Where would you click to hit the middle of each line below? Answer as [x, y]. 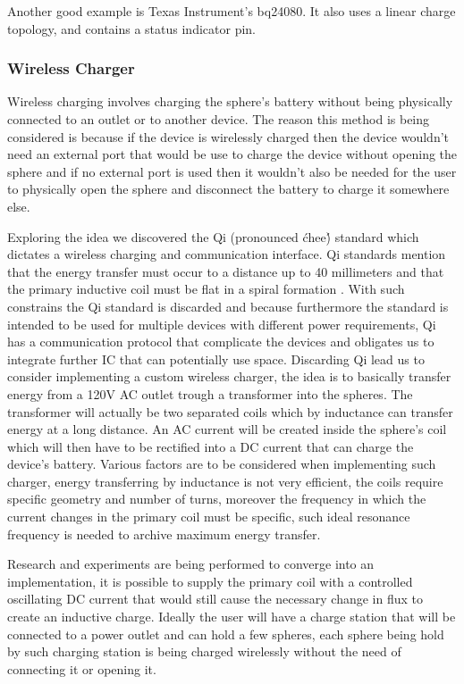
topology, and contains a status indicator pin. [131, 28]
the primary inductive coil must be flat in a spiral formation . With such [206, 289]
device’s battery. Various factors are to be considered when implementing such [222, 464]
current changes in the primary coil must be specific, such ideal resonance [209, 517]
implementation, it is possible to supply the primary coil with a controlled [210, 581]
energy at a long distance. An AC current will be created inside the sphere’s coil [227, 429]
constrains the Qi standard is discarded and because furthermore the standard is [228, 306]
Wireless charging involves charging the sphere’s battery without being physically [230, 101]
